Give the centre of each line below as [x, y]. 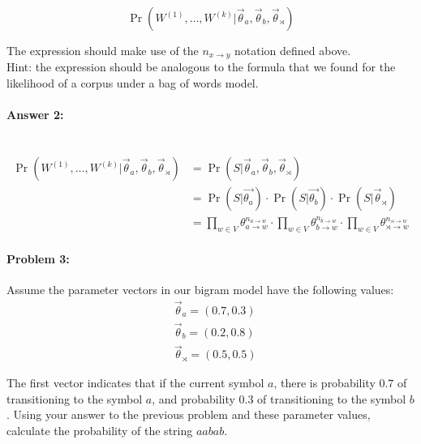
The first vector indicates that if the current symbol [135, 383]
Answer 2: [35, 115]
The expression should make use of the [103, 50]
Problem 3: [38, 258]
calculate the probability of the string [100, 431]
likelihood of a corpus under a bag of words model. [133, 83]
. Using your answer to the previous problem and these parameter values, [189, 414]
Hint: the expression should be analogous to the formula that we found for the [201, 67]
